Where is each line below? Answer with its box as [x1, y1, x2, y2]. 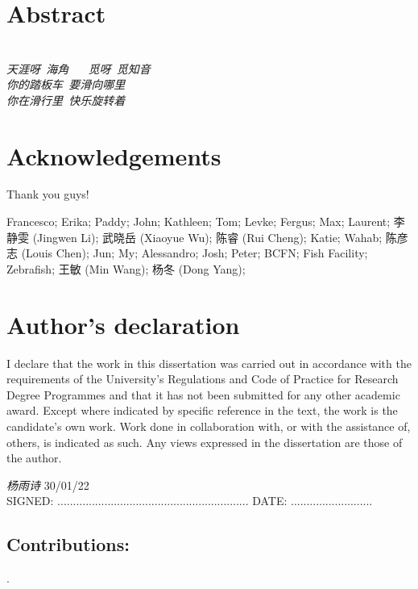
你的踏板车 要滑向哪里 [6, 76, 126, 93]
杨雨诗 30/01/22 [6, 476, 89, 493]
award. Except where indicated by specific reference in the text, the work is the [6, 402, 398, 419]
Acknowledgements [6, 139, 221, 172]
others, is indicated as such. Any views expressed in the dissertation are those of [6, 433, 403, 450]
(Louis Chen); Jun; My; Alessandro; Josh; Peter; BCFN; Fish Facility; [21, 244, 368, 261]
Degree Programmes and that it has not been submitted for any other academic [6, 386, 400, 403]
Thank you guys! [6, 186, 89, 203]
